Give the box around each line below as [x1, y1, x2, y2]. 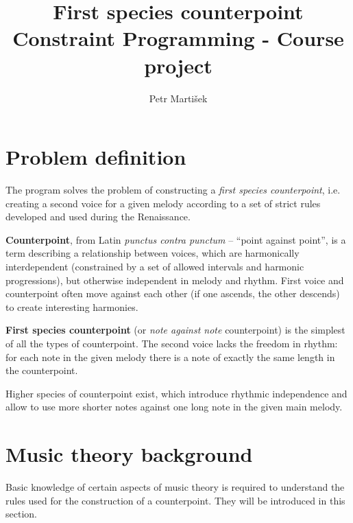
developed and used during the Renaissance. [5, 209, 191, 224]
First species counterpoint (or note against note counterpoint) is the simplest [5, 323, 345, 337]
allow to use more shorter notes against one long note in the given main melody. [5, 399, 343, 414]
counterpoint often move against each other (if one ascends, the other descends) [5, 286, 340, 301]
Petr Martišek [149, 91, 208, 105]
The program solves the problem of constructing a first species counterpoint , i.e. [5, 183, 341, 197]
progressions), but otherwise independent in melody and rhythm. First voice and [5, 272, 344, 287]
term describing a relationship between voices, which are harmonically [5, 246, 300, 260]
